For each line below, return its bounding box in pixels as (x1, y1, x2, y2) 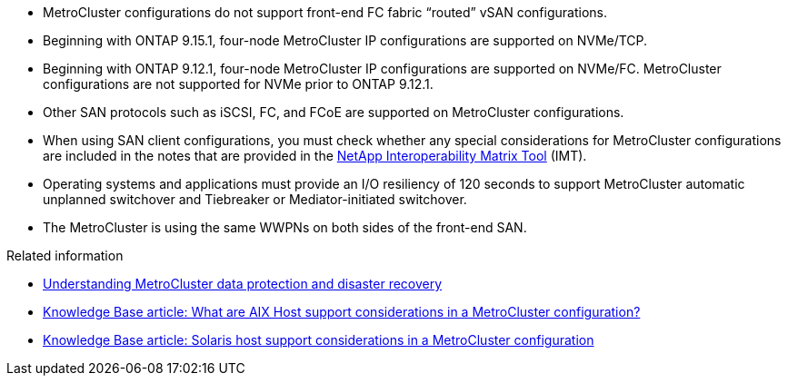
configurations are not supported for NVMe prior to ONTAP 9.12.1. (43, 76, 434, 92)
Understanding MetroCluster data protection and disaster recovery (43, 276, 443, 291)
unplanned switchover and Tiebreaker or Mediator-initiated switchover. (43, 191, 467, 207)
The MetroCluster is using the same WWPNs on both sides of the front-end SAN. (43, 220, 527, 235)
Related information (6, 248, 124, 263)
